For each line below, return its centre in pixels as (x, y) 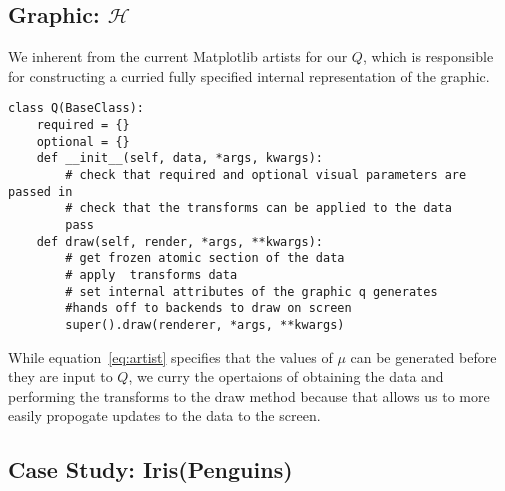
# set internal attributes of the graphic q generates (251, 291)
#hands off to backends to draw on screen (208, 308)
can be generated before (423, 356)
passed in (40, 191)
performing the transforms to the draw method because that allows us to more (249, 395)
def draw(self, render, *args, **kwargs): (179, 241)
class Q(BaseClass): (76, 108)
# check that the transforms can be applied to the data (258, 208)
